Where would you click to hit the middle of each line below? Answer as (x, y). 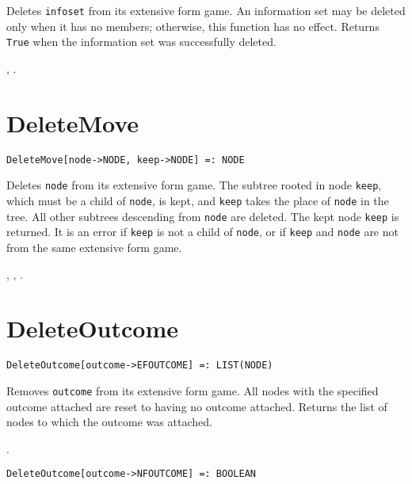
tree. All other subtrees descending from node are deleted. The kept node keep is (203, 216)
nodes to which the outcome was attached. (109, 422)
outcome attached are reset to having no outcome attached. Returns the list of (197, 406)
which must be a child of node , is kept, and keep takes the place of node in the (198, 200)
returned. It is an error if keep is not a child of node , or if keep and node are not (202, 232)
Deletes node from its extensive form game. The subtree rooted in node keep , (194, 185)
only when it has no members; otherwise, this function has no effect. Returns (193, 26)
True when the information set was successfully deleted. (141, 42)
